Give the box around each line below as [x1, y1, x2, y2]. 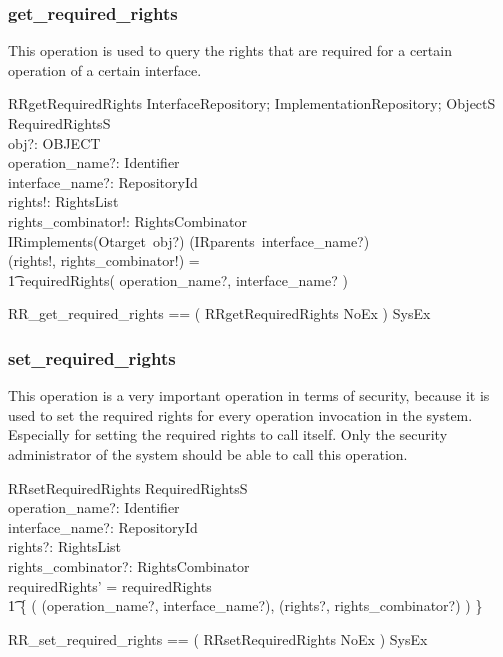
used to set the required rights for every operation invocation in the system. [8, 404, 473, 425]
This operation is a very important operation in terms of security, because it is [8, 385, 490, 406]
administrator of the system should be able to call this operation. [8, 443, 408, 464]
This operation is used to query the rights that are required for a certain [8, 40, 452, 61]
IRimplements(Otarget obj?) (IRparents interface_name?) [8, 230, 370, 251]
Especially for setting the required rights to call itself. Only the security [8, 424, 448, 445]
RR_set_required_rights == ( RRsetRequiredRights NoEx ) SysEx [8, 628, 428, 649]
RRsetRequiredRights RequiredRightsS [8, 477, 248, 498]
